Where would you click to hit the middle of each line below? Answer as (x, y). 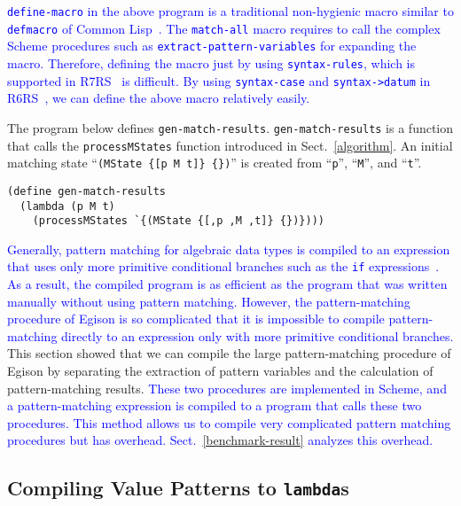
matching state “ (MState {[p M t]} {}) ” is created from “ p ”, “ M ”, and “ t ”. (215, 163)
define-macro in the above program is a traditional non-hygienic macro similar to (230, 11)
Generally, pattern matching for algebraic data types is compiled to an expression (229, 249)
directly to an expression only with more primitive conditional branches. (258, 335)
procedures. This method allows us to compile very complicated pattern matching (229, 422)
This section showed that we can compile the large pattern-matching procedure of (229, 353)
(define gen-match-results (86, 191)
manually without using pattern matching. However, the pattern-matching (209, 301)
